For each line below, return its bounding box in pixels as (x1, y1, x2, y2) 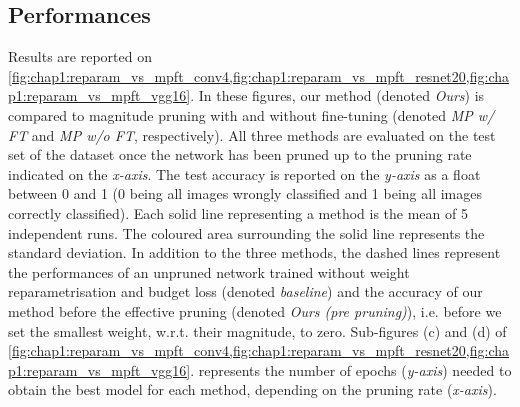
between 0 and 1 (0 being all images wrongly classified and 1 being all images (8, 183, 482, 204)
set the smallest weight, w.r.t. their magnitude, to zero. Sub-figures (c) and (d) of (8, 320, 507, 341)
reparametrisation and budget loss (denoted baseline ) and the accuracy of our (8, 281, 483, 302)
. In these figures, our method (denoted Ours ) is (190, 85, 485, 106)
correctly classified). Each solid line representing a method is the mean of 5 (8, 202, 468, 223)
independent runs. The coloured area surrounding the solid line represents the (8, 222, 485, 243)
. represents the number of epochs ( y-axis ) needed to (190, 359, 512, 380)
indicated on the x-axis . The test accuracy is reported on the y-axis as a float (8, 163, 481, 184)
